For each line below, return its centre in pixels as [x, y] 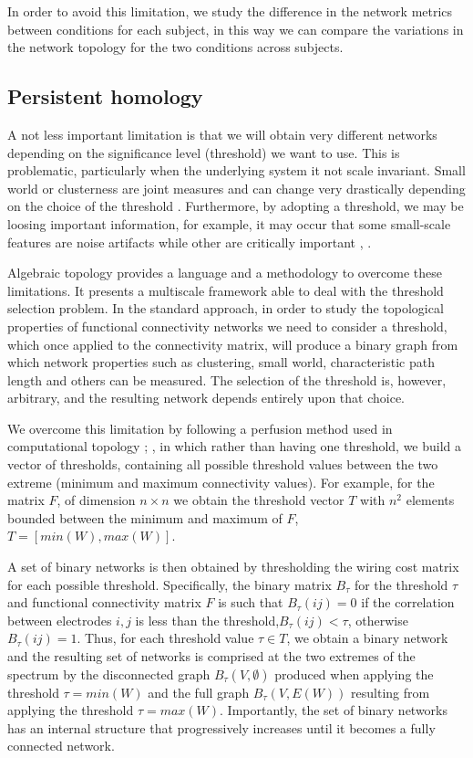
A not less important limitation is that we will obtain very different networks [222, 134]
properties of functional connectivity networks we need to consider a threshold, [227, 326]
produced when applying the [354, 674]
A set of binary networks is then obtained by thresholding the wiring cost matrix [233, 567]
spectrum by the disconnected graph [109, 674]
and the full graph [199, 692]
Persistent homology [105, 96]
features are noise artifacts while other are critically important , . [190, 242]
